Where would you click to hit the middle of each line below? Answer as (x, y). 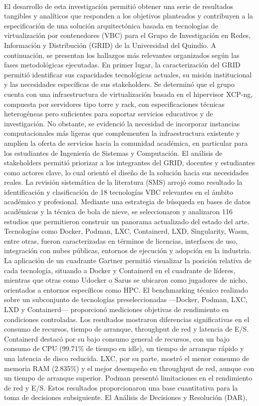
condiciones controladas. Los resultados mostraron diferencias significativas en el (127, 319)
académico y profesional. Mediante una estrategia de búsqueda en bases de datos (128, 202)
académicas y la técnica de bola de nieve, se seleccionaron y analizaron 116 (118, 211)
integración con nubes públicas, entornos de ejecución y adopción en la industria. (128, 250)
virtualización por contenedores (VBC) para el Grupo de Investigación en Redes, (128, 35)
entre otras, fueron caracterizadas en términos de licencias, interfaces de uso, (121, 240)
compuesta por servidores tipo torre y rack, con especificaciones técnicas (115, 104)
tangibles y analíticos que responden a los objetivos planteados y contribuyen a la (129, 16)
